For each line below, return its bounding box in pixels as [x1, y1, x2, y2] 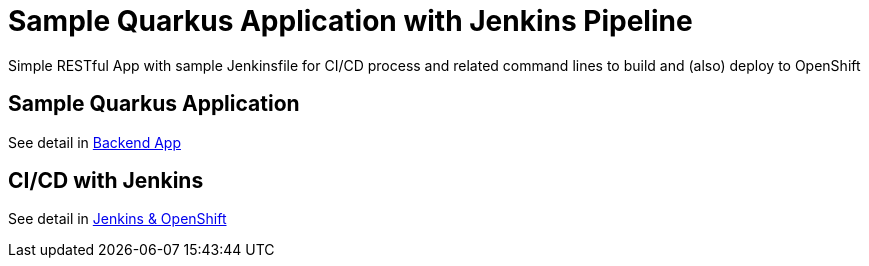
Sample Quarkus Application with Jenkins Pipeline [8, 4, 693, 38]
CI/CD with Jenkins [8, 168, 204, 194]
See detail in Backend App [8, 133, 181, 151]
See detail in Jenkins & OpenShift [8, 210, 227, 228]
